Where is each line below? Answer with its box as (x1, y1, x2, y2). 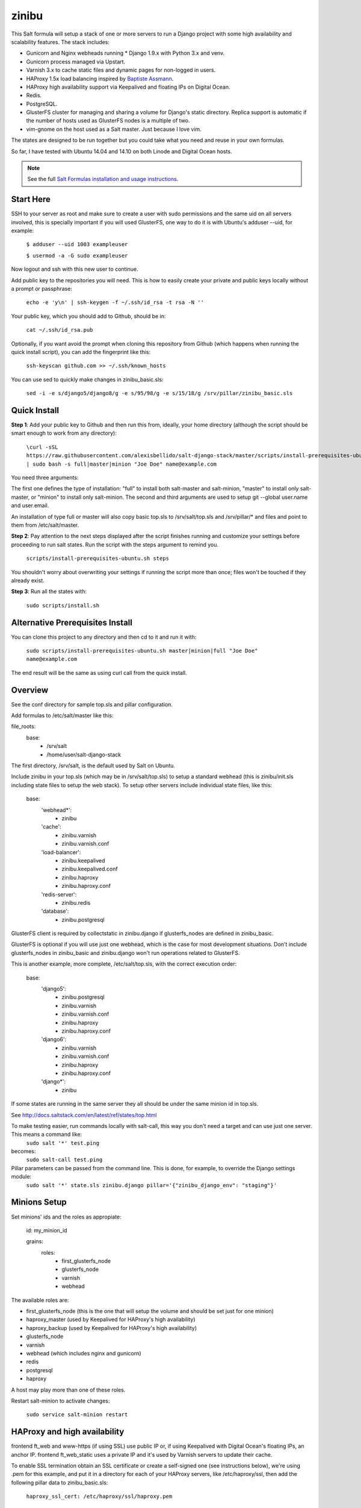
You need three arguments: (11, 474, 79, 481)
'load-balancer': (41, 848, 81, 856)
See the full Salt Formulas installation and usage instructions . (27, 176, 179, 183)
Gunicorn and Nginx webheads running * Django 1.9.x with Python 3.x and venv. (26, 49, 225, 57)
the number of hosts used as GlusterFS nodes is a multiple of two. (26, 117, 190, 124)
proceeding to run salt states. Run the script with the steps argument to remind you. (11, 540, 219, 548)
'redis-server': (41, 890, 77, 898)
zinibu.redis (61, 899, 91, 906)
